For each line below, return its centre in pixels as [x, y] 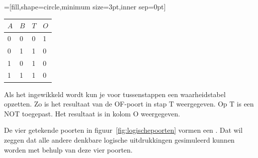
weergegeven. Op [202, 104]
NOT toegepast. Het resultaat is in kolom [67, 113]
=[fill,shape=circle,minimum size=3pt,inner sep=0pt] [85, 6]
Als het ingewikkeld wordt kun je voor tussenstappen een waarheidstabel [115, 94]
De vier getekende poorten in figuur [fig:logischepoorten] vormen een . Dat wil [123, 130]
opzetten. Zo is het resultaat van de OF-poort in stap [86, 104]
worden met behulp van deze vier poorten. [68, 149]
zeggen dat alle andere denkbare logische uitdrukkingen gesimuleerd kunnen [119, 139]
